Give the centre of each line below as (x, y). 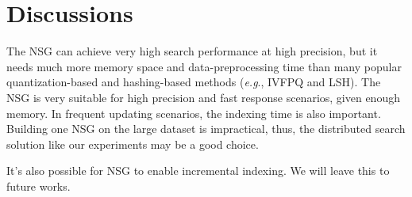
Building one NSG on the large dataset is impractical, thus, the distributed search (206, 129)
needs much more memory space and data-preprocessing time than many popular (204, 66)
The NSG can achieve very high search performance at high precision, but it (192, 51)
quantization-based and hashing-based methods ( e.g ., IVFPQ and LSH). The (194, 82)
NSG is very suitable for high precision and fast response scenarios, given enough (203, 97)
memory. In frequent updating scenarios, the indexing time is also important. (194, 113)
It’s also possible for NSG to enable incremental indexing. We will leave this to (198, 170)
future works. (39, 186)
